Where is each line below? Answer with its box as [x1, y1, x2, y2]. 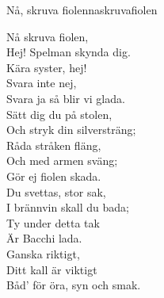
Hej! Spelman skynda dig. [6, 44, 131, 60]
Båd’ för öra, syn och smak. [6, 277, 141, 293]
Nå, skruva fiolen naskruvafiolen [6, 2, 158, 17]
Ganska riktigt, [6, 245, 80, 262]
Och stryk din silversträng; [6, 121, 136, 138]
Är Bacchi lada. [6, 230, 82, 246]
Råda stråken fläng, [6, 136, 101, 153]
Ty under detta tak [6, 214, 100, 231]
